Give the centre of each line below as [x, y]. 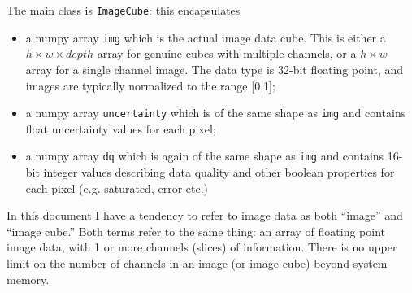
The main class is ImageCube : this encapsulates [124, 10]
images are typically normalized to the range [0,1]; [150, 85]
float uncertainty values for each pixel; [121, 128]
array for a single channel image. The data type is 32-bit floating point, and [215, 69]
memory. [28, 279]
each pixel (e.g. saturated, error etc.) [117, 188]
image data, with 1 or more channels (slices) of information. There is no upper [202, 247]
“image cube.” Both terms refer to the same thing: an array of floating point [196, 231]
